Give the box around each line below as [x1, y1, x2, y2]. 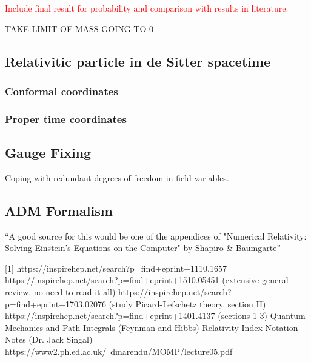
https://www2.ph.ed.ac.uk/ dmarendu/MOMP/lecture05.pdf [5, 345, 233, 357]
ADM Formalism [5, 201, 113, 220]
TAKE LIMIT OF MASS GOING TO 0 [5, 22, 154, 35]
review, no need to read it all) [5, 286, 116, 298]
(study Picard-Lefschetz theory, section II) [109, 297, 266, 310]
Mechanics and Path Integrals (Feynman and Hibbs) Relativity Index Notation [5, 321, 298, 334]
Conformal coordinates [5, 83, 118, 98]
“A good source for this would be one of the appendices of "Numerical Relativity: [5, 229, 307, 242]
